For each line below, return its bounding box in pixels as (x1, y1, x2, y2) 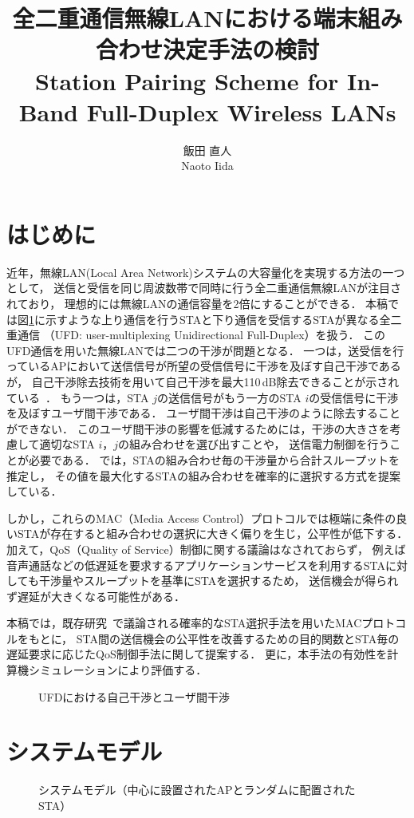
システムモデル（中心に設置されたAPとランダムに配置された (38, 781, 356, 798)
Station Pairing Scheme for (35, 64, 339, 97)
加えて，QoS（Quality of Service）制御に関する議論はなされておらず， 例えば (6, 540, 406, 557)
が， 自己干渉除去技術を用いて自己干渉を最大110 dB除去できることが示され (6, 373, 400, 389)
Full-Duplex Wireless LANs (86, 95, 396, 128)
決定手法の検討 (162, 33, 319, 65)
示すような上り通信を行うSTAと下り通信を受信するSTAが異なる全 (45, 310, 391, 327)
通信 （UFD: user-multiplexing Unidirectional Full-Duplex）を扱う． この (17, 326, 386, 343)
